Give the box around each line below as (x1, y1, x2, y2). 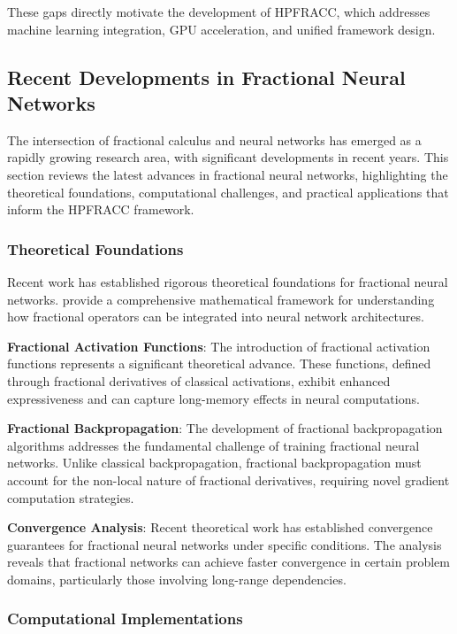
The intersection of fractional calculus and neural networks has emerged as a (7, 130, 422, 149)
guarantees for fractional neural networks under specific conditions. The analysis (7, 535, 442, 553)
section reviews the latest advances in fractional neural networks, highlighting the (7, 165, 448, 183)
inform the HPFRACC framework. (7, 200, 194, 219)
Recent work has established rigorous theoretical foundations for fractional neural (7, 272, 448, 290)
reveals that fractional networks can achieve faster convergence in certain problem (7, 553, 450, 571)
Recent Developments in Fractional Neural (7, 63, 406, 90)
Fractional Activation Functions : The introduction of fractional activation (7, 336, 430, 355)
